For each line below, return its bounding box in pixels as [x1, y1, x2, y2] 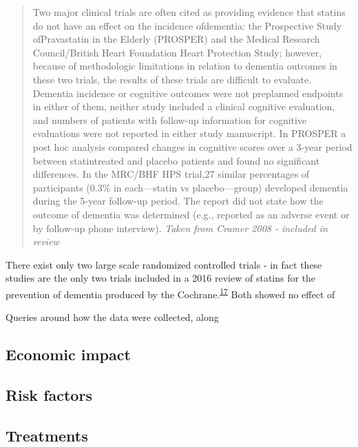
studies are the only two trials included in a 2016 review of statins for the [6, 271, 316, 285]
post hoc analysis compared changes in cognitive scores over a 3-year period [32, 139, 352, 154]
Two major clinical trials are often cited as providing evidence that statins [32, 5, 346, 19]
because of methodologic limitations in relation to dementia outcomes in [32, 59, 337, 73]
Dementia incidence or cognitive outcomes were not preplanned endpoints [32, 85, 344, 100]
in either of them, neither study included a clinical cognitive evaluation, [32, 99, 335, 114]
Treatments [6, 424, 88, 446]
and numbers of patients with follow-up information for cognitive [32, 112, 307, 127]
